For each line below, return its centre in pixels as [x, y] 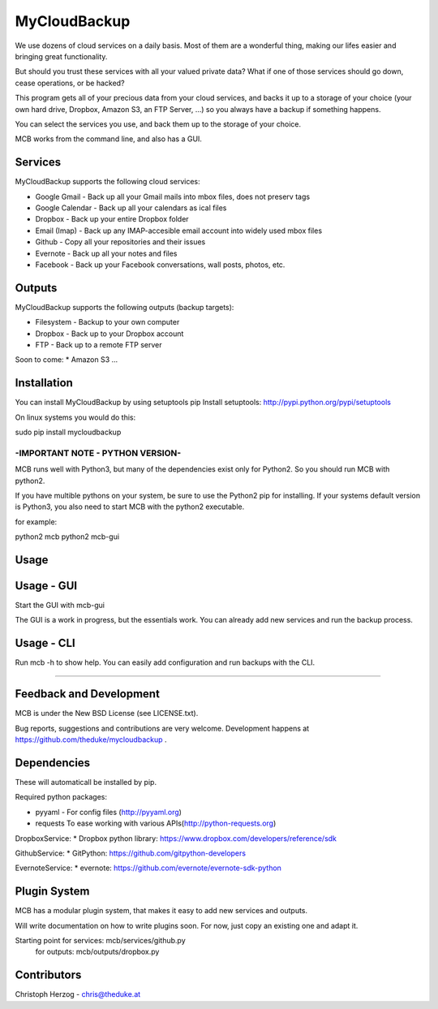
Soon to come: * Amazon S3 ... [67, 360]
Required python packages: [61, 797]
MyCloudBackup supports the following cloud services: [107, 182]
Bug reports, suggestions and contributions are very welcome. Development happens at [162, 728]
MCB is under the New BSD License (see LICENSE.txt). [107, 714]
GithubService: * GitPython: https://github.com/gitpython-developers [131, 853]
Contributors [48, 975]
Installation [44, 383]
